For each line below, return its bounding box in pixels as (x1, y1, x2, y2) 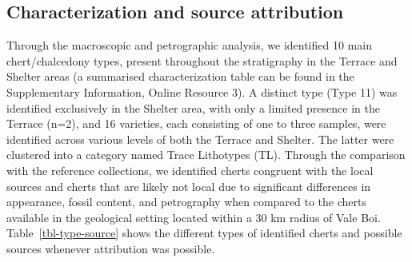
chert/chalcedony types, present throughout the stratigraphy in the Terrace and (6, 52, 398, 69)
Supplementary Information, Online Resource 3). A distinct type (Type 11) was (6, 83, 398, 100)
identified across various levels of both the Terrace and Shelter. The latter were (6, 130, 394, 147)
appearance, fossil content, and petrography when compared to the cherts (6, 193, 366, 210)
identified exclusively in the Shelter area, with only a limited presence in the (6, 99, 380, 116)
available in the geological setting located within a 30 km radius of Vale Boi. (6, 208, 381, 225)
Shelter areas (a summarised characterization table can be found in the (6, 68, 354, 85)
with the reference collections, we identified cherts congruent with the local (6, 161, 374, 178)
